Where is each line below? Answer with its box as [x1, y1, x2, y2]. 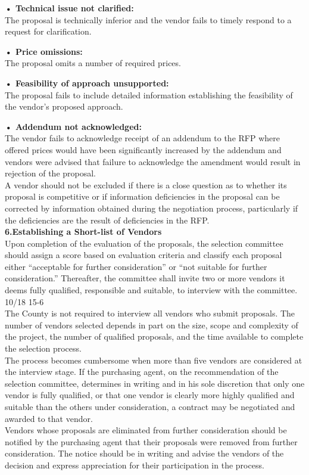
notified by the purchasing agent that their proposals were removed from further [5, 435, 298, 448]
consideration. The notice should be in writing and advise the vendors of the [5, 447, 284, 460]
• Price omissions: [5, 45, 83, 57]
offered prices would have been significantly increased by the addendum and [5, 143, 282, 156]
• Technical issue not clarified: [5, 2, 134, 14]
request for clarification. [5, 25, 92, 38]
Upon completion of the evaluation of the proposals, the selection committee [5, 237, 283, 249]
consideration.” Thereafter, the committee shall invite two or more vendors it [5, 272, 285, 284]
